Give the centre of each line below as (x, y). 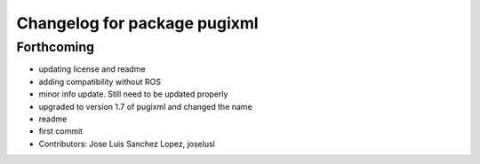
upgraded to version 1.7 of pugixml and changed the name (145, 106)
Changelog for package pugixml (137, 23)
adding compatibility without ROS (100, 82)
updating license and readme (92, 69)
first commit (61, 131)
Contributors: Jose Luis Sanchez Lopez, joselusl (127, 144)
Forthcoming (56, 47)
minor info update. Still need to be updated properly (133, 94)
